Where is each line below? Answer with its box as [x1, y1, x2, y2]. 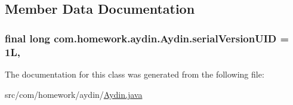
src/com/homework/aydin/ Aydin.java [5, 88, 143, 100]
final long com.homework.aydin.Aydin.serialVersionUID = [5, 30, 289, 45]
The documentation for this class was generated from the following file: [5, 67, 264, 80]
